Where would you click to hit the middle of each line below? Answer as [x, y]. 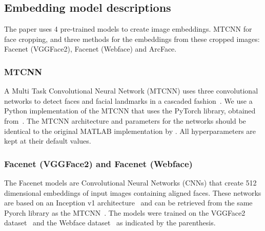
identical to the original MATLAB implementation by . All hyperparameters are [130, 131]
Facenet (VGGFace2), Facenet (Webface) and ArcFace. [90, 49]
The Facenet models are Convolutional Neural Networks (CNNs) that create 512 [130, 182]
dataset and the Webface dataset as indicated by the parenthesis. [110, 223]
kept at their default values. [48, 141]
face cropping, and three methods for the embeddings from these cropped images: [132, 39]
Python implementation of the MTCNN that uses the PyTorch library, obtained [130, 111]
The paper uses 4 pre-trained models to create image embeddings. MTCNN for [128, 29]
